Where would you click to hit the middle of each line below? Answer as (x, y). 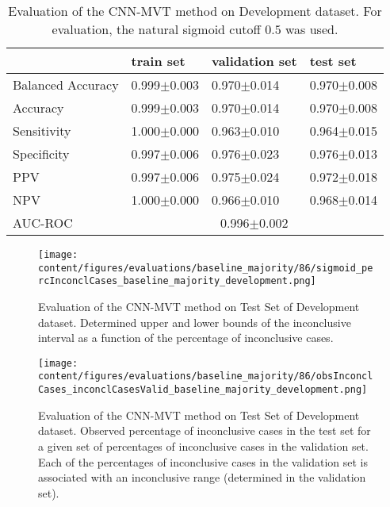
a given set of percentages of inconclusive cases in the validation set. (203, 446)
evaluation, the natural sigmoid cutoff (156, 29)
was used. (312, 29)
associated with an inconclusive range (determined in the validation (202, 477)
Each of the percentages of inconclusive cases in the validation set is (203, 461)
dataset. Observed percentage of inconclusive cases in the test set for (205, 430)
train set (158, 61)
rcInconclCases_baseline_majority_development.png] (177, 281)
